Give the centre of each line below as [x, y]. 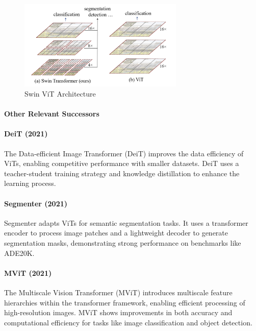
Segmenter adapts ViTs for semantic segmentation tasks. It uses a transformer [126, 222]
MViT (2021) [28, 273]
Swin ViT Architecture [60, 94]
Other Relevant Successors [52, 114]
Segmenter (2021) [36, 203]
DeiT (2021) [26, 134]
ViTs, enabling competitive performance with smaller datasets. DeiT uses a [122, 163]
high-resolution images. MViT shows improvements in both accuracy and [118, 312]
